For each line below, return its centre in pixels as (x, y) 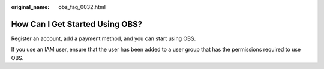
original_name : (30, 7)
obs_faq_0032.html (82, 7)
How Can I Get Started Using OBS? (77, 24)
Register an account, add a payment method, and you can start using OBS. (103, 38)
